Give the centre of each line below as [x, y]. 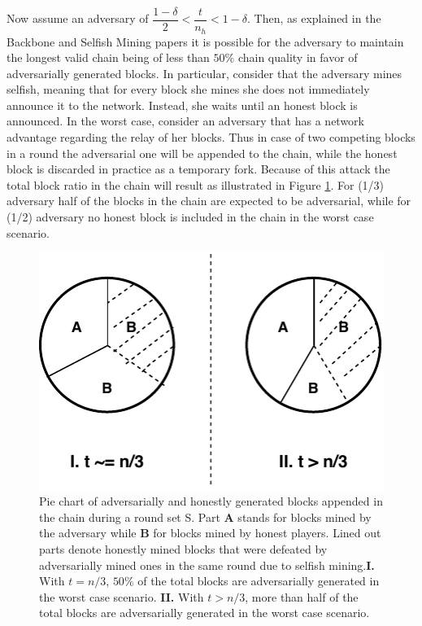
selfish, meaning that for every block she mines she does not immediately [188, 89]
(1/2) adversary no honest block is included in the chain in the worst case [190, 217]
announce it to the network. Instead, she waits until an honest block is [182, 105]
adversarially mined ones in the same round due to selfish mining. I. [207, 565]
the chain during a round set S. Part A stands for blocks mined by [205, 517]
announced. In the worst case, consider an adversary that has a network [186, 121]
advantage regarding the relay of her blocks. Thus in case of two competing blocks [211, 137]
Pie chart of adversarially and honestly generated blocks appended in [211, 501]
